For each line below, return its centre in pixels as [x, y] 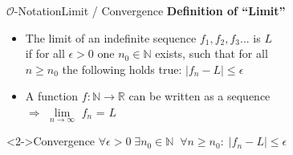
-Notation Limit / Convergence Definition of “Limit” [150, 10]
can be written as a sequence [199, 96]
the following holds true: [122, 69]
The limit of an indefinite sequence [111, 37]
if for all [45, 53]
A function [52, 96]
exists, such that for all [212, 53]
